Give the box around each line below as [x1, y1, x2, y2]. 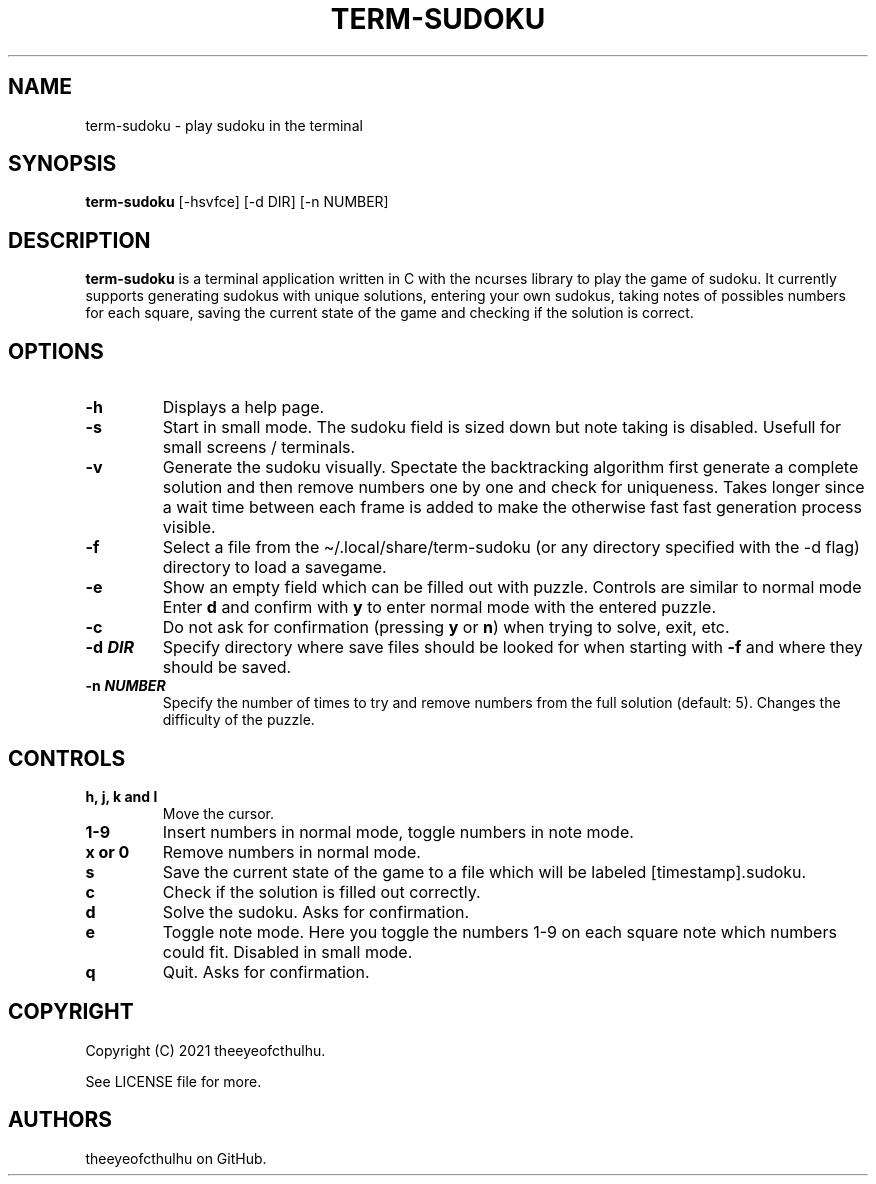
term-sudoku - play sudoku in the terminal [85, 116, 363, 134]
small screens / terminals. [162, 437, 356, 458]
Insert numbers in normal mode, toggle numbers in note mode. [162, 821, 634, 842]
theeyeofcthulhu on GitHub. [85, 1149, 267, 1167]
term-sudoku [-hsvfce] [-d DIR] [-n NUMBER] [85, 193, 389, 211]
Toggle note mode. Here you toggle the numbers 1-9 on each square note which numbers [162, 921, 837, 942]
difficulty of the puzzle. [162, 711, 315, 729]
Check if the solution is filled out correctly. [162, 881, 481, 902]
